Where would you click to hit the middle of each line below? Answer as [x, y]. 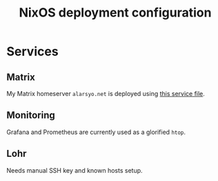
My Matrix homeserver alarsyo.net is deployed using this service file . [106, 94]
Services [33, 51]
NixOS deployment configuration [115, 13]
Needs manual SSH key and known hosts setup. [75, 170]
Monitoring [31, 115]
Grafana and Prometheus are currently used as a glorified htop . [96, 132]
